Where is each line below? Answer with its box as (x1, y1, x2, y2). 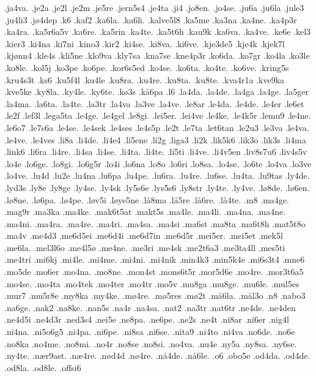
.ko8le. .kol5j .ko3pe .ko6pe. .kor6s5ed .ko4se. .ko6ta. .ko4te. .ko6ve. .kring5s (4, 61, 289, 73)
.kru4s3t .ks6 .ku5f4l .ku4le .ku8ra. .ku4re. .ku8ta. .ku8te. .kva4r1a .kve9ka (4, 73, 285, 86)
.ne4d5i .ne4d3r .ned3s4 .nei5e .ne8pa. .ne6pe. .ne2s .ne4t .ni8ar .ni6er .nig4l (4, 313, 289, 326)
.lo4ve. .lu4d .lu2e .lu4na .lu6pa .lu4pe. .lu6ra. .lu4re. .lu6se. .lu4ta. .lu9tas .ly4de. (4, 169, 310, 182)
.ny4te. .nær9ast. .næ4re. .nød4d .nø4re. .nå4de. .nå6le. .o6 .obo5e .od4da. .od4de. (4, 349, 310, 362)
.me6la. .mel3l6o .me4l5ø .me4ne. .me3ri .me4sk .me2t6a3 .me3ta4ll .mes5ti (4, 241, 285, 254)
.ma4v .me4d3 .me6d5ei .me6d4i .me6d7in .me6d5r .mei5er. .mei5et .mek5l (4, 229, 283, 242)
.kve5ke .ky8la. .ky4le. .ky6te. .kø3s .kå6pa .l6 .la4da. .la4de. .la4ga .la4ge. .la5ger (4, 85, 309, 98)
